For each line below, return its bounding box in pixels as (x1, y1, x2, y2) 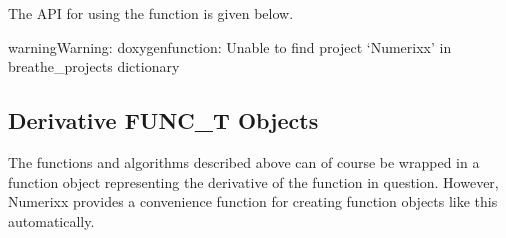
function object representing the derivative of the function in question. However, (8, 171, 499, 192)
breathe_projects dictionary (8, 56, 180, 77)
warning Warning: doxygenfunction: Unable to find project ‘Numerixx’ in (8, 36, 452, 57)
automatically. (8, 210, 95, 231)
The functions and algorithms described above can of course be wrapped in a (8, 151, 480, 172)
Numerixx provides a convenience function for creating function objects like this (8, 191, 498, 212)
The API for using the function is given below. (8, 3, 294, 23)
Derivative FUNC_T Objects (8, 105, 319, 136)
